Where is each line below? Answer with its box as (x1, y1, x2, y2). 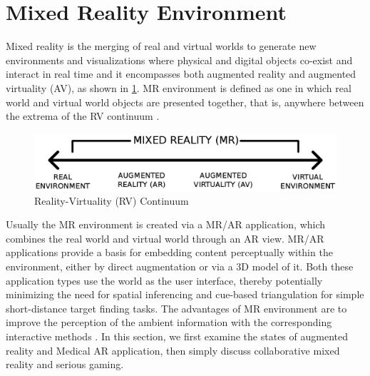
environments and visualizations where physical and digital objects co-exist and (6, 52, 353, 67)
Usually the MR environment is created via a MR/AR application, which (6, 217, 326, 232)
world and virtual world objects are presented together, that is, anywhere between (6, 94, 364, 109)
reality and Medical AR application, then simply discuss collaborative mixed (6, 342, 340, 357)
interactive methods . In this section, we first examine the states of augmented (6, 328, 348, 343)
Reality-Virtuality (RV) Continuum (34, 193, 189, 208)
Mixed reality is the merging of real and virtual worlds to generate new (6, 39, 317, 54)
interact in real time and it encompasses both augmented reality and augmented (6, 66, 356, 81)
